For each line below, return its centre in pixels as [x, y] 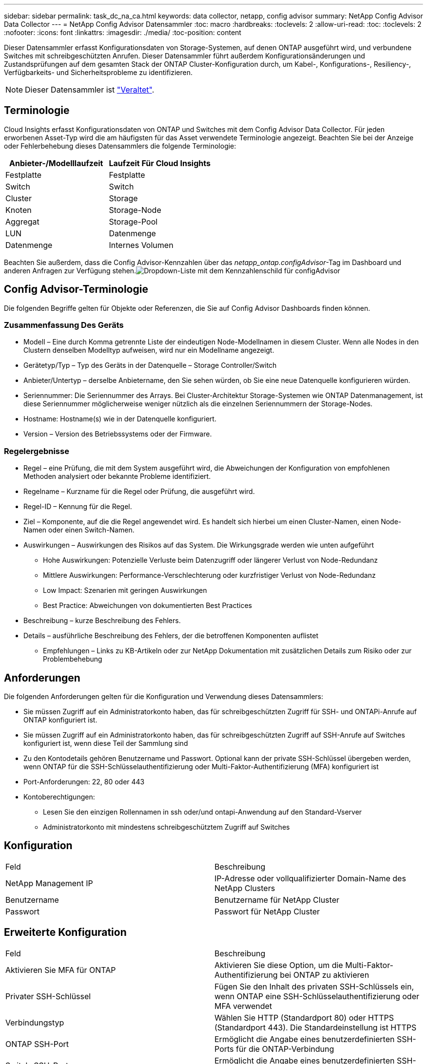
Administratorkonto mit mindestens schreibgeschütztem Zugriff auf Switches [166, 827]
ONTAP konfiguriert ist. [60, 720]
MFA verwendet [243, 1006]
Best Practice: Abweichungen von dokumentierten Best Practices [148, 606]
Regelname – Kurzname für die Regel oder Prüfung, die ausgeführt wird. [139, 492]
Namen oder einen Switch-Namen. [79, 530]
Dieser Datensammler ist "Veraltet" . [90, 90]
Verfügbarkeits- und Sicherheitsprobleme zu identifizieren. [98, 72]
